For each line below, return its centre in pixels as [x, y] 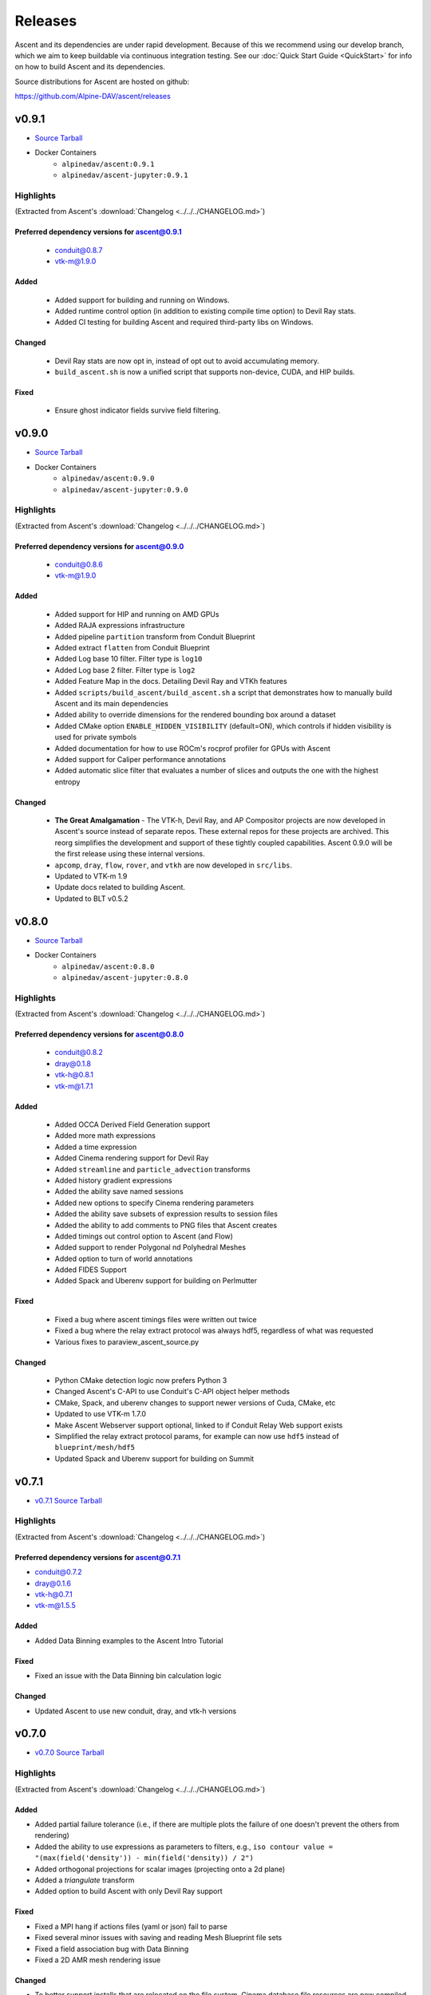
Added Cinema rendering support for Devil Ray [132, 1158]
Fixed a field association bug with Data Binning [112, 1949]
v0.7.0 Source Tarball [69, 1752]
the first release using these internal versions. [130, 854]
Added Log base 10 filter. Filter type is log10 [129, 659]
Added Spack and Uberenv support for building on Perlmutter [156, 1281]
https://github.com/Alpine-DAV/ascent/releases [93, 97]
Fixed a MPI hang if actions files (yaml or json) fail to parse [131, 1926]
